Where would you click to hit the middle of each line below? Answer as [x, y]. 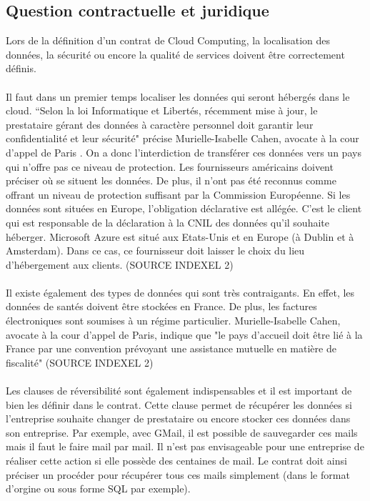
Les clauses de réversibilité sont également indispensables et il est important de [179, 391]
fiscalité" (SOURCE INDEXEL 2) [80, 362]
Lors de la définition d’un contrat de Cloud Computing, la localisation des [168, 40]
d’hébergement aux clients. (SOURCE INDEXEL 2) [120, 264]
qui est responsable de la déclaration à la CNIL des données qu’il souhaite [167, 222]
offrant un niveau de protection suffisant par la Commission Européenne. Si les [178, 194]
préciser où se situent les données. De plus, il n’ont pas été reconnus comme [171, 180]
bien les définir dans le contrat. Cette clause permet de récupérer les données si [179, 404]
